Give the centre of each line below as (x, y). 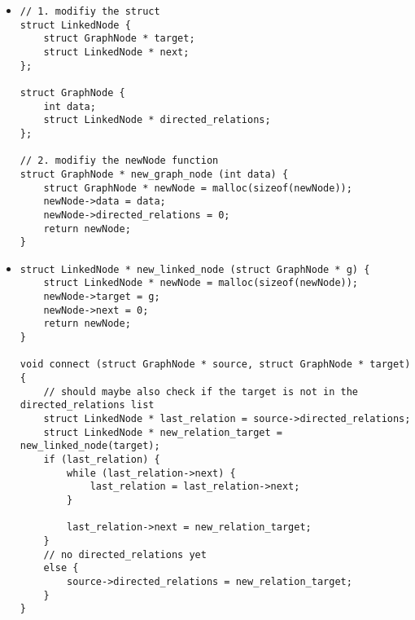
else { (61, 568)
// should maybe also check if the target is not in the (201, 391)
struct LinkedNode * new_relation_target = (163, 432)
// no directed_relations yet (125, 554)
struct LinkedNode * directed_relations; (157, 120)
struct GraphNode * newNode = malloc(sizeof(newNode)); (198, 188)
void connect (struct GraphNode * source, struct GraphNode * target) (215, 365)
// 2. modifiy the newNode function (119, 161)
